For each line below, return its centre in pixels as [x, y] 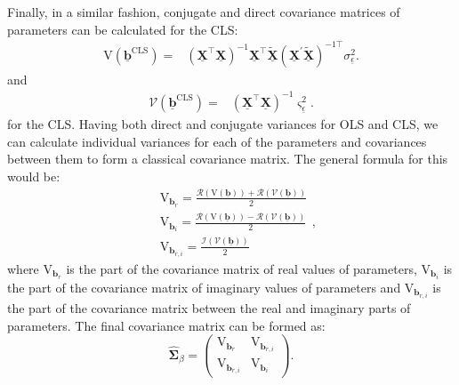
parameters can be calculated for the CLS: [123, 29]
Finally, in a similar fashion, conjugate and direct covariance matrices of [204, 12]
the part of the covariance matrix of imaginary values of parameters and [204, 287]
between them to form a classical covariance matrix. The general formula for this [228, 159]
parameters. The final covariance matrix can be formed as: [166, 325]
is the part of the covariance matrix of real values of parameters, [242, 268]
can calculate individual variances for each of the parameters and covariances [217, 141]
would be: [34, 176]
